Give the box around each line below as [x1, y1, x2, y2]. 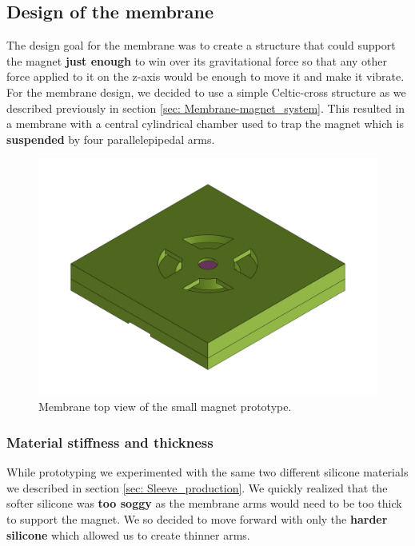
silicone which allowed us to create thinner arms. [6, 526, 250, 543]
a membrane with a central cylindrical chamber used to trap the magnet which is [6, 115, 404, 132]
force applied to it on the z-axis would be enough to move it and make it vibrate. [6, 68, 405, 85]
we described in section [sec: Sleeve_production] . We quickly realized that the [6, 479, 388, 496]
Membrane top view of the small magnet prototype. [38, 398, 292, 415]
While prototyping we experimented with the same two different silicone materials [6, 464, 409, 480]
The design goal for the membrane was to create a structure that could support [6, 37, 396, 54]
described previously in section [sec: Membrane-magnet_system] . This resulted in [6, 99, 405, 116]
